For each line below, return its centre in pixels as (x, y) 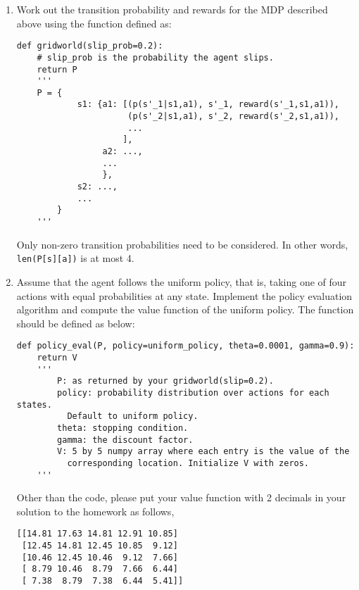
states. (34, 404)
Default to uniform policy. (133, 416)
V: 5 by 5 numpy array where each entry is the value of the (203, 452)
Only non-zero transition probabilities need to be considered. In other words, (182, 244)
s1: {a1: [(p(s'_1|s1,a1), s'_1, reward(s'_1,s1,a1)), (208, 105)
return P (57, 69)
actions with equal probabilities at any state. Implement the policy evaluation (184, 295)
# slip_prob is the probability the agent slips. (155, 57)
